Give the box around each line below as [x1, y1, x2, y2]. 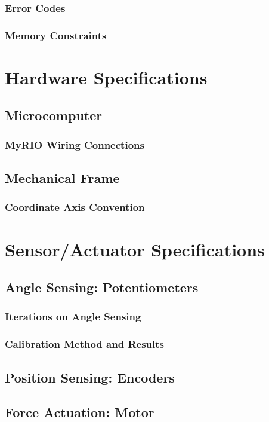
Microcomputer [5, 106, 103, 124]
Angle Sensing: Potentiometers [5, 278, 199, 296]
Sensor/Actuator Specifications [5, 237, 265, 261]
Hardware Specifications [5, 65, 208, 89]
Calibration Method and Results [5, 337, 164, 351]
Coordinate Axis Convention [5, 200, 145, 215]
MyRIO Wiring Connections [5, 137, 144, 152]
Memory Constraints [5, 27, 107, 42]
